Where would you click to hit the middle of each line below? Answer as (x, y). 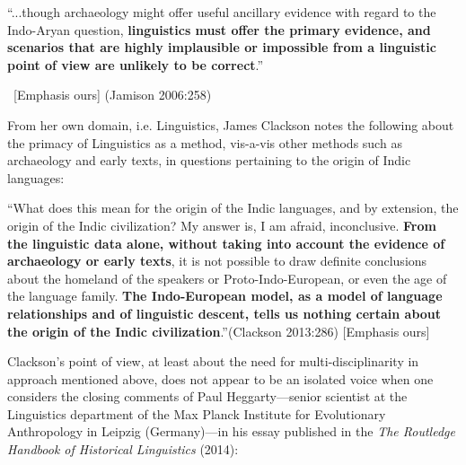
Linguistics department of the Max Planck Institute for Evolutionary (197, 413)
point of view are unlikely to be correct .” (136, 64)
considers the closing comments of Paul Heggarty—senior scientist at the (207, 396)
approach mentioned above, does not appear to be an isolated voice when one (220, 378)
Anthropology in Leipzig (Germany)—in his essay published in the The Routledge (231, 431)
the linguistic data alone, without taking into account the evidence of (226, 243)
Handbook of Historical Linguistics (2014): (123, 449)
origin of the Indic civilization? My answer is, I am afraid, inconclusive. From (222, 225)
